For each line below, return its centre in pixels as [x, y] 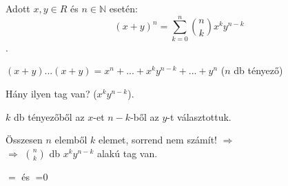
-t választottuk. [199, 116]
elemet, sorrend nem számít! [157, 140]
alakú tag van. [127, 153]
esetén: [123, 8]
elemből [71, 140]
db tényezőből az [49, 116]
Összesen [24, 140]
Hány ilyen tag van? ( [51, 93]
